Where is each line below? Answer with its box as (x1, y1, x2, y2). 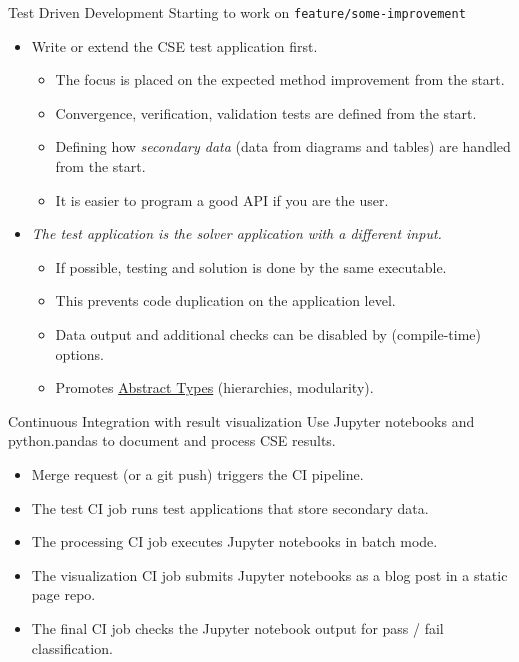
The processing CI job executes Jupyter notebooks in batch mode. (31, 531, 438, 552)
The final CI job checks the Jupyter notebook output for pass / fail (31, 617, 444, 638)
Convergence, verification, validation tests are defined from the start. (55, 102, 477, 123)
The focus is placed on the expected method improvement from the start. (55, 69, 505, 90)
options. (55, 343, 104, 364)
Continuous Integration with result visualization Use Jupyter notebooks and (8, 410, 475, 431)
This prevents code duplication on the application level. (55, 290, 396, 311)
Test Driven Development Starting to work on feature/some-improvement (8, 2, 466, 22)
